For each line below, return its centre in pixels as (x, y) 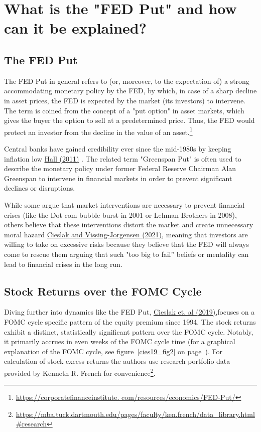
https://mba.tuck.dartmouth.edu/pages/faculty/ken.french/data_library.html (135, 414)
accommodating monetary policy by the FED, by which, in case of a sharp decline (130, 91)
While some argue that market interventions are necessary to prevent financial (124, 204)
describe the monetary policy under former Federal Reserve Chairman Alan (120, 168)
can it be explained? (75, 28)
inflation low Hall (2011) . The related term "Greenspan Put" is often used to (123, 158)
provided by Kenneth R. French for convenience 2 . (80, 372)
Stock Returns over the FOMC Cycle (103, 291)
